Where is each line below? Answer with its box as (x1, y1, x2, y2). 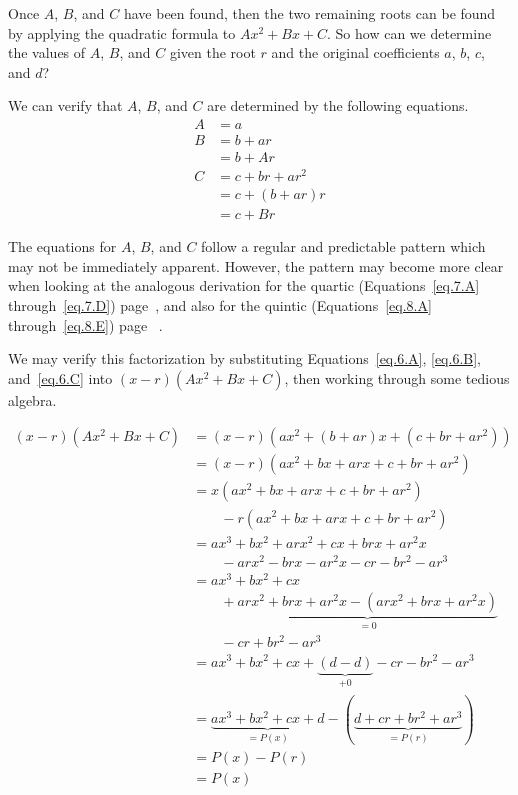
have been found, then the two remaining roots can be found (123, 3, 496, 23)
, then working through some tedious (284, 367, 510, 388)
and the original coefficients (271, 42, 440, 63)
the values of (8, 42, 86, 63)
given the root (169, 42, 256, 63)
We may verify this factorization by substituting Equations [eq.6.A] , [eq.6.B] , (8, 348, 481, 369)
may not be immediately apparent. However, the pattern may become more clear (8, 255, 504, 276)
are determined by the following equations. (207, 95, 469, 116)
